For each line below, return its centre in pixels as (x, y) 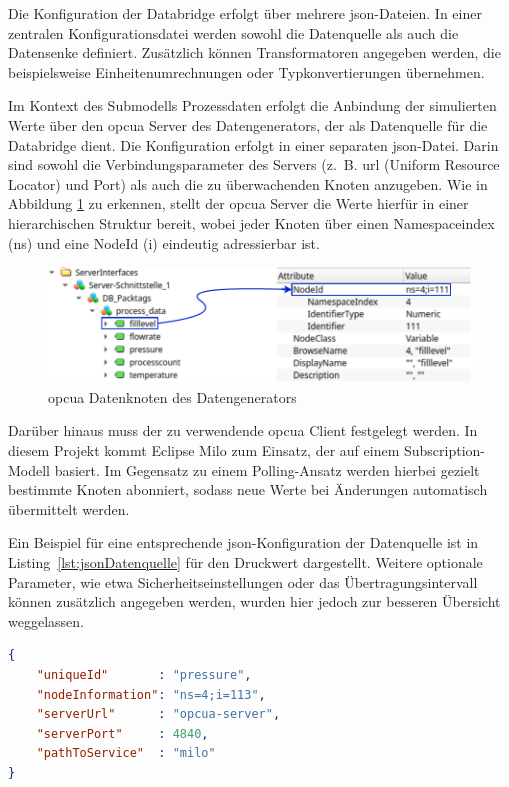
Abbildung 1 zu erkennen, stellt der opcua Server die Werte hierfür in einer (238, 203)
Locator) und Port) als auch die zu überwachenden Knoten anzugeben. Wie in (248, 183)
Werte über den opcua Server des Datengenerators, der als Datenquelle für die (248, 124)
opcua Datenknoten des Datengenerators (172, 396)
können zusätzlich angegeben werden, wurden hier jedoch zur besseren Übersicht (254, 601)
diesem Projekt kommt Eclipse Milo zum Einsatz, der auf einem (204, 449)
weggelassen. (46, 620)
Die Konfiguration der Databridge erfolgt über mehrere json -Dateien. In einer (245, 13)
